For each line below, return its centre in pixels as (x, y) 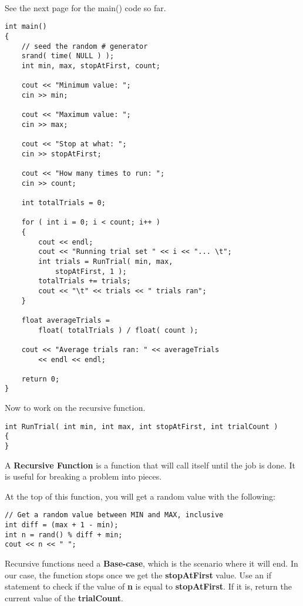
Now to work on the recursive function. (75, 408)
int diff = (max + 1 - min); (62, 525)
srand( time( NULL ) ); (68, 56)
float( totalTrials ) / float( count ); (118, 330)
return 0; (41, 379)
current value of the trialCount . (64, 597)
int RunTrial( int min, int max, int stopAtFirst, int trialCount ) (142, 426)
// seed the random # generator (85, 46)
